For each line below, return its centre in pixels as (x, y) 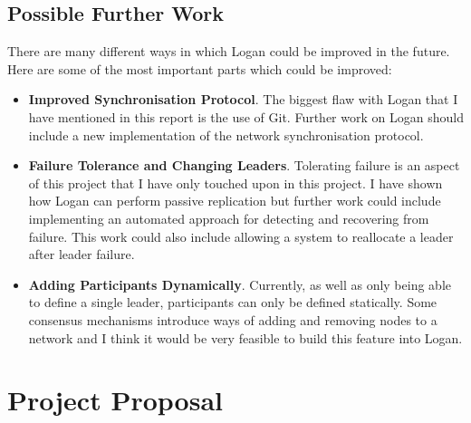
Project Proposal (115, 400)
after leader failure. (82, 254)
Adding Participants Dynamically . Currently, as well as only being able (240, 284)
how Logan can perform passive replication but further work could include (235, 201)
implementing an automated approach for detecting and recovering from (229, 218)
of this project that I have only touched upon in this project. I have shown (235, 183)
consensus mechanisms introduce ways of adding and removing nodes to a (233, 319)
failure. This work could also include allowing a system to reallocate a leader (241, 236)
